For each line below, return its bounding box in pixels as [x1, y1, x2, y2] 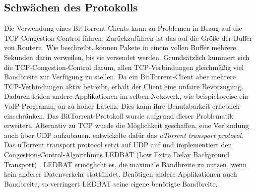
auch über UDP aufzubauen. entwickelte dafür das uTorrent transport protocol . [4, 129, 244, 140]
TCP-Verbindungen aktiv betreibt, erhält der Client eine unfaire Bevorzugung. [4, 81, 244, 91]
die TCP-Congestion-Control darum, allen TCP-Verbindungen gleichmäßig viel [4, 62, 244, 72]
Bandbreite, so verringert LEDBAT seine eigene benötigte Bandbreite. [4, 178, 218, 189]
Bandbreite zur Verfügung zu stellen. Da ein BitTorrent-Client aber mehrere [4, 71, 236, 82]
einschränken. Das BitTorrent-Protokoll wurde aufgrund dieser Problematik [4, 110, 234, 121]
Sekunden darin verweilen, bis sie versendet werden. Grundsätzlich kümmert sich [4, 52, 250, 62]
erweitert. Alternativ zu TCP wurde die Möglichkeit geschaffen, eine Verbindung [4, 120, 249, 130]
